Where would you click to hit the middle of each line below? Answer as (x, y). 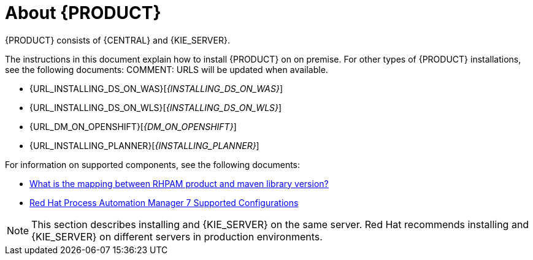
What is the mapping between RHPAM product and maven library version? (179, 183)
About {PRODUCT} (83, 13)
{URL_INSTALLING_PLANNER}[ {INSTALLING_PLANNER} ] (144, 145)
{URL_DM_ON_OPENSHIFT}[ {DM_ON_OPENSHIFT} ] (133, 126)
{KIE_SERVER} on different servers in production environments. (177, 236)
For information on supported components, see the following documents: (153, 164)
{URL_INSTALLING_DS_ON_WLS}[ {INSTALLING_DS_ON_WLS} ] (156, 107)
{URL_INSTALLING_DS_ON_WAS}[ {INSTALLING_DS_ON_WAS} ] (156, 88)
